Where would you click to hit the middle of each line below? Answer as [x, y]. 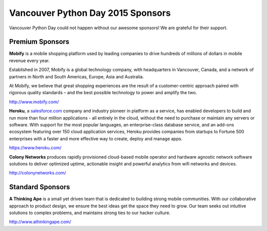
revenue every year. [29, 60]
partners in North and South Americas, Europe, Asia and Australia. [77, 76]
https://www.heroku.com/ [35, 148]
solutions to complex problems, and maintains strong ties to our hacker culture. [90, 213]
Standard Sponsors [40, 187]
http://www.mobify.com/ [34, 102]
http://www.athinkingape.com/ [40, 222]
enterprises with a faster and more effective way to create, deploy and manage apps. [96, 138]
